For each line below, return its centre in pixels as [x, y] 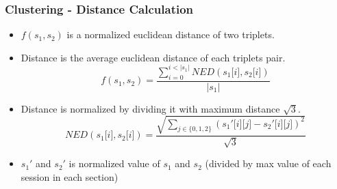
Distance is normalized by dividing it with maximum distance [150, 108]
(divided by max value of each [268, 163]
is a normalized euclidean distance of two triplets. [171, 34]
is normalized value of [114, 163]
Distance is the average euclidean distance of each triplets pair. [153, 57]
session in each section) [70, 176]
